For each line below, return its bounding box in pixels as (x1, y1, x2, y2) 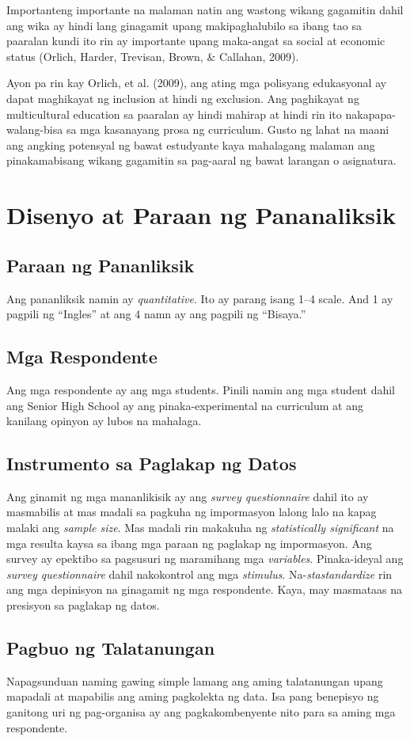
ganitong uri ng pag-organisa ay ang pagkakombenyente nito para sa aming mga (6, 704, 396, 720)
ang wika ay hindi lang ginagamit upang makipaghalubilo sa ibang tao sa (6, 17, 362, 33)
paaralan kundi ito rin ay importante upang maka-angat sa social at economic (6, 32, 385, 49)
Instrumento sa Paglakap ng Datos (6, 451, 297, 476)
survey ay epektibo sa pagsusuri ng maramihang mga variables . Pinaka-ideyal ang (6, 550, 404, 567)
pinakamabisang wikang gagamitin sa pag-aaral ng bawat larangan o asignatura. (6, 152, 397, 169)
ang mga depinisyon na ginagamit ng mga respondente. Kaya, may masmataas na (6, 581, 403, 598)
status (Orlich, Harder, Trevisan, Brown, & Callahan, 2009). (6, 47, 299, 64)
